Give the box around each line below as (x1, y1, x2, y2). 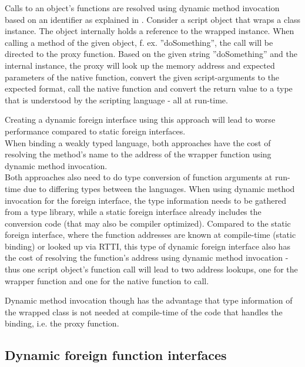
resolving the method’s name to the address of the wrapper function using (5, 148, 272, 160)
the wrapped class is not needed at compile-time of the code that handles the (5, 305, 283, 318)
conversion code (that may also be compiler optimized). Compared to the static (5, 217, 291, 229)
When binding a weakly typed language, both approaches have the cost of (5, 136, 271, 149)
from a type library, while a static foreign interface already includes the (5, 206, 262, 218)
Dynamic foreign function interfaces (5, 346, 227, 364)
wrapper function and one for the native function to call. (5, 274, 209, 287)
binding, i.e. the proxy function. (5, 317, 119, 329)
